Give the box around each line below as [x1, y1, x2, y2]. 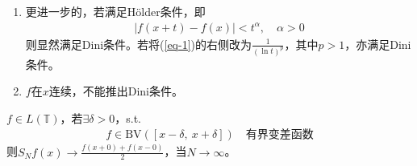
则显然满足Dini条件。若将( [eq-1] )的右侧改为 [25, 35, 252, 52]
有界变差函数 [245, 129, 314, 141]
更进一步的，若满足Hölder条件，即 [25, 3, 206, 19]
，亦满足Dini [344, 35, 411, 52]
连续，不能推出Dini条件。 [48, 83, 183, 99]
